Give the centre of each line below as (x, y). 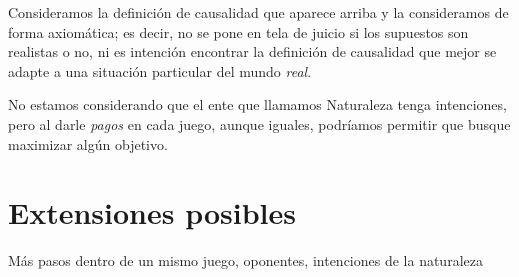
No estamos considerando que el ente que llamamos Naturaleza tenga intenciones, (257, 104)
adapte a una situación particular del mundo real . (160, 70)
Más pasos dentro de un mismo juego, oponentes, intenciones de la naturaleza (245, 260)
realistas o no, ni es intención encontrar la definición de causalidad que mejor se (252, 51)
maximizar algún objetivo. (88, 143)
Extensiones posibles (152, 212)
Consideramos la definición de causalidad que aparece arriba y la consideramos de (258, 12)
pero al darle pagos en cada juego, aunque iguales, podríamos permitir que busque (259, 123)
